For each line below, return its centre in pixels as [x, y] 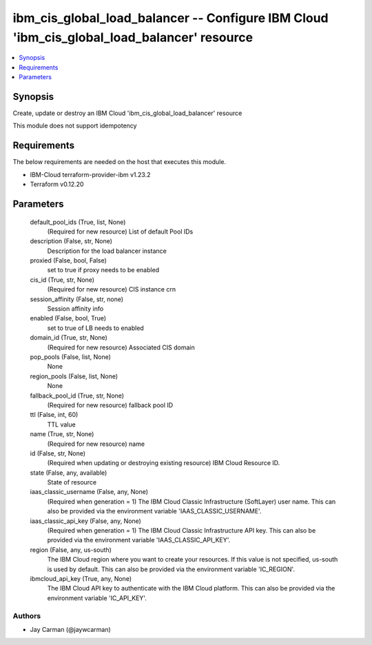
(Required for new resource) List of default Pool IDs [120, 232]
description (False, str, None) [71, 241]
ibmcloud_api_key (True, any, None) [81, 578]
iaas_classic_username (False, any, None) [89, 492]
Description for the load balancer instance [107, 251]
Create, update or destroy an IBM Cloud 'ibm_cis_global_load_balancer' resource [127, 113]
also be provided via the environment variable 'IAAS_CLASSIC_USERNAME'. [154, 511]
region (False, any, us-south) [71, 550]
